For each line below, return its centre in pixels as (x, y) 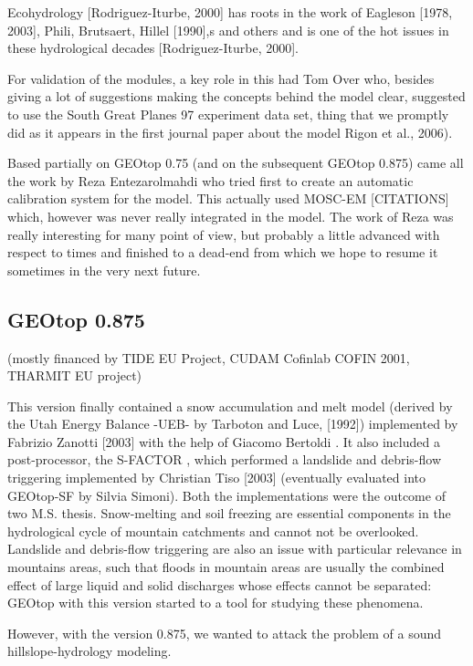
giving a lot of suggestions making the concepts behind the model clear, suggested (236, 96)
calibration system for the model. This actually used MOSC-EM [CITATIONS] (228, 198)
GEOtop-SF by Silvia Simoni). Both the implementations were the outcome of (226, 495)
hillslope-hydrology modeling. (89, 651)
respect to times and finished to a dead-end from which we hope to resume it (223, 252)
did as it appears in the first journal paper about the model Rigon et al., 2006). (230, 132)
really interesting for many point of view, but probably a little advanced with (224, 234)
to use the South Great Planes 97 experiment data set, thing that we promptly (228, 114)
